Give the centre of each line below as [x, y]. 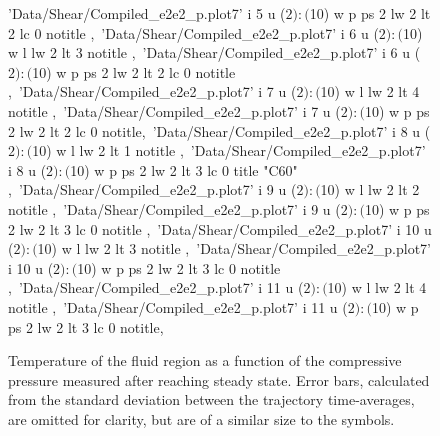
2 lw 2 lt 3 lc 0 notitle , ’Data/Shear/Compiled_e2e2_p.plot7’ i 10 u [220, 228]
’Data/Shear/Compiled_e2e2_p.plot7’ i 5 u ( [147, 13]
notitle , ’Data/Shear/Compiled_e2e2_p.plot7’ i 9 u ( [174, 208]
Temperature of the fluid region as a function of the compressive [205, 360]
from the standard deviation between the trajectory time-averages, [211, 399]
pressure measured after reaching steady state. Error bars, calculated [219, 379]
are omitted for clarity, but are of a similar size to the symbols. [201, 418]
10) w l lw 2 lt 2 [370, 189]
